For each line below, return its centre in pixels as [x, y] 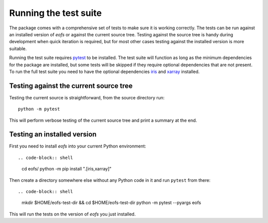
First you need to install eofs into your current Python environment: [78, 146]
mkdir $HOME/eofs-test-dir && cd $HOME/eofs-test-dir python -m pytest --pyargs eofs [111, 203]
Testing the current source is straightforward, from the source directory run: [87, 97]
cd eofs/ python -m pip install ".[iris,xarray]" [67, 169]
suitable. [18, 48]
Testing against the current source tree [71, 86]
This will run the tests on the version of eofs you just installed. [72, 214]
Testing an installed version [53, 134]
